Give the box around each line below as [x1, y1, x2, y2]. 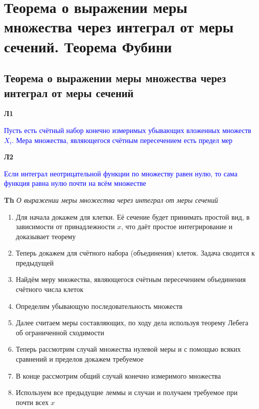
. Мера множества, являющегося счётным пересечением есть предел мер [11, 135, 233, 145]
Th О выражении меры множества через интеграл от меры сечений [4, 194, 218, 205]
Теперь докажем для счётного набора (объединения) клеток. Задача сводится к [15, 248, 255, 258]
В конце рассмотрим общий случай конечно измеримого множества [15, 370, 221, 381]
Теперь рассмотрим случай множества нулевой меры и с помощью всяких [15, 344, 241, 354]
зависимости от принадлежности [15, 221, 115, 232]
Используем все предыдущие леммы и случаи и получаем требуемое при [15, 387, 238, 398]
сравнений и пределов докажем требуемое [15, 354, 144, 364]
